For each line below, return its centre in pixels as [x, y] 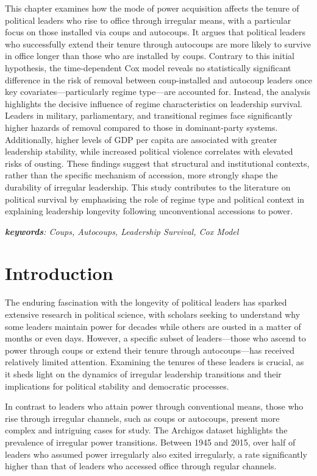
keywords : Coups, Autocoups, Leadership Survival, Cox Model [122, 231]
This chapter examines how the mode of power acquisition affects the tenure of [152, 8]
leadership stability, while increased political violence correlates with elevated [149, 151]
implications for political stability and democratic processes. [117, 386]
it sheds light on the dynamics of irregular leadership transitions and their [143, 373]
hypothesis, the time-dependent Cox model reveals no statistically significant [148, 67]
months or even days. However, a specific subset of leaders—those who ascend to [155, 338]
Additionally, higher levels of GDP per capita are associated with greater [141, 139]
